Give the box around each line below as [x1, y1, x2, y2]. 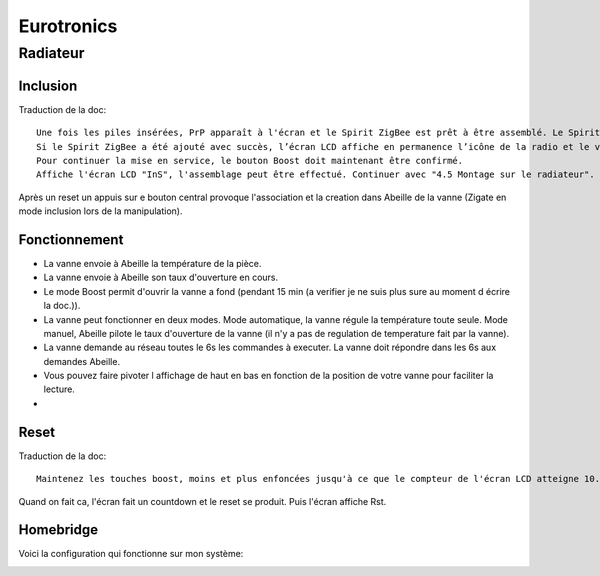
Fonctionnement [18, 231, 124, 248]
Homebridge [18, 521, 99, 539]
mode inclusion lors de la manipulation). [18, 205, 183, 217]
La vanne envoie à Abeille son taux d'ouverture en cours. [43, 271, 279, 284]
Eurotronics [18, 15, 118, 37]
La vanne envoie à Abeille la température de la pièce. [43, 257, 262, 269]
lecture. [43, 383, 75, 395]
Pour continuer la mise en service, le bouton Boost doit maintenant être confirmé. [36, 155, 464, 166]
